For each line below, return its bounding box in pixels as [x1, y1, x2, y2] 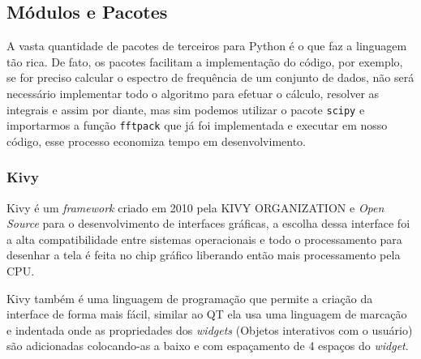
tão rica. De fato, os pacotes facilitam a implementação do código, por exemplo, [6, 53, 403, 70]
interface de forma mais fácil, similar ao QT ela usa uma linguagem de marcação [6, 306, 407, 323]
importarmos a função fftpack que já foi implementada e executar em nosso [6, 117, 388, 134]
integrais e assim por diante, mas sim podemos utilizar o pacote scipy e [6, 100, 365, 118]
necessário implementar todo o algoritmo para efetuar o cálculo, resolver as [6, 84, 380, 101]
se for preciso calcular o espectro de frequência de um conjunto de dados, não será [6, 69, 415, 86]
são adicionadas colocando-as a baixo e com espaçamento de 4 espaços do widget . [6, 337, 409, 354]
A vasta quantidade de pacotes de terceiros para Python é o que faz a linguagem [6, 37, 407, 54]
